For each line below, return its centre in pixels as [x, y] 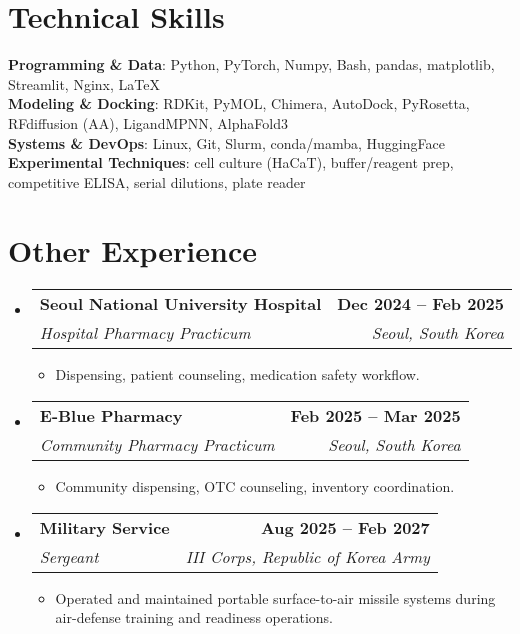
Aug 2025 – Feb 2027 [345, 527]
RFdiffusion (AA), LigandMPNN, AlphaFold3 [148, 122]
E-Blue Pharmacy [111, 415]
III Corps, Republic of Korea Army [307, 556]
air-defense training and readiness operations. [194, 617]
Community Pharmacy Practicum [157, 444]
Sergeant [69, 556]
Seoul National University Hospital [180, 304]
